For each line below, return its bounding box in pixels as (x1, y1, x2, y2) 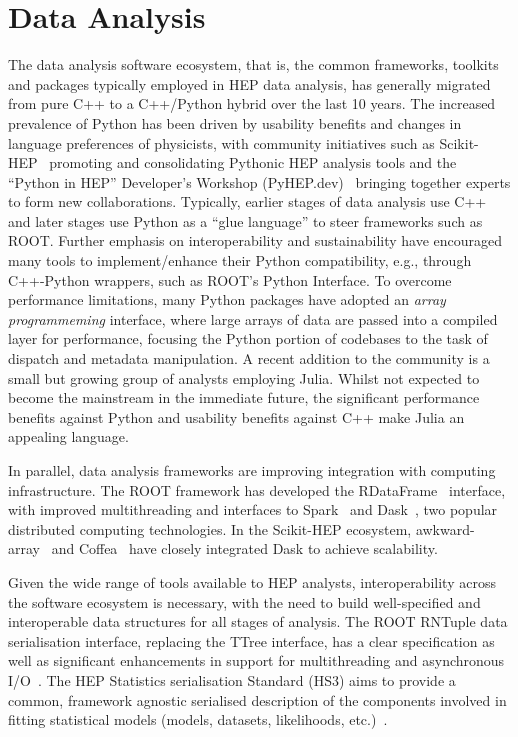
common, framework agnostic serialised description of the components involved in (8, 689, 507, 710)
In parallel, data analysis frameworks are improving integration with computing (8, 460, 496, 480)
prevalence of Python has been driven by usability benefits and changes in (8, 112, 462, 133)
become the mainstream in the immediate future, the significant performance (8, 387, 480, 408)
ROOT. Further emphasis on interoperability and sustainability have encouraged (8, 230, 503, 251)
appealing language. (8, 426, 129, 447)
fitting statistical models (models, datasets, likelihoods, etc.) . (8, 709, 388, 730)
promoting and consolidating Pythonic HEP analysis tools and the (49, 152, 457, 173)
